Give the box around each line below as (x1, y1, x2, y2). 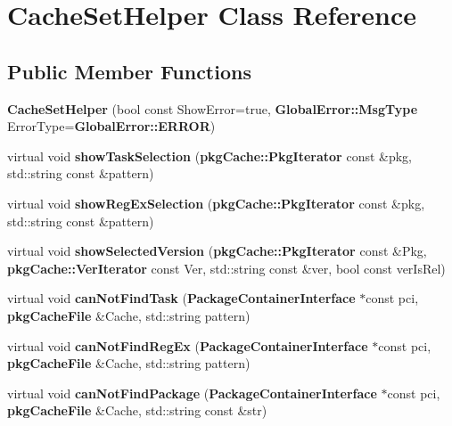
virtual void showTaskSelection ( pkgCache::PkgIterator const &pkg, (7, 146, 413, 165)
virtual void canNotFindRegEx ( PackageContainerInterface (7, 336, 368, 355)
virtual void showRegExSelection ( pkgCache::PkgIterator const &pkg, (7, 193, 425, 212)
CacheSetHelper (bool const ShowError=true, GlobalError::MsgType (7, 99, 418, 118)
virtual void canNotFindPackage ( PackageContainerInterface (7, 383, 377, 402)
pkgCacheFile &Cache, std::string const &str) (7, 401, 267, 420)
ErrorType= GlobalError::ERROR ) (7, 117, 216, 135)
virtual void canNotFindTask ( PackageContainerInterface (7, 289, 356, 307)
